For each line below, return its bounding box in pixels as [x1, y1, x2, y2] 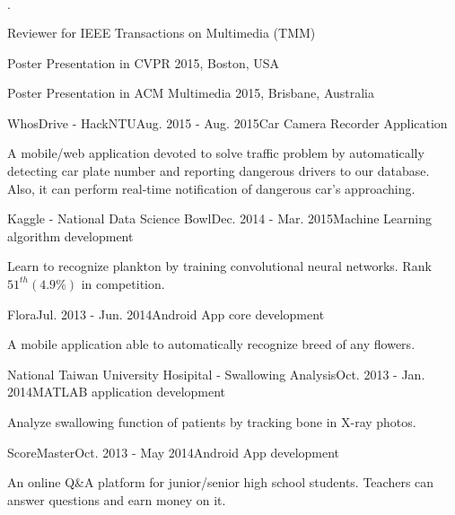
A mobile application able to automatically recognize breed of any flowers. [7, 335, 416, 354]
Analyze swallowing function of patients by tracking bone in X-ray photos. [7, 412, 416, 431]
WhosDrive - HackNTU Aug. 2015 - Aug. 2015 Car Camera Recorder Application [7, 113, 448, 132]
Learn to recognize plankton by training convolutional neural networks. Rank [7, 257, 432, 275]
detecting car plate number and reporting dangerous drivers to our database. [7, 161, 430, 179]
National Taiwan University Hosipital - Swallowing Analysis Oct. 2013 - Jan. [7, 364, 425, 383]
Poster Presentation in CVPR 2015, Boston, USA [7, 53, 280, 72]
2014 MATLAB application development [7, 382, 226, 401]
